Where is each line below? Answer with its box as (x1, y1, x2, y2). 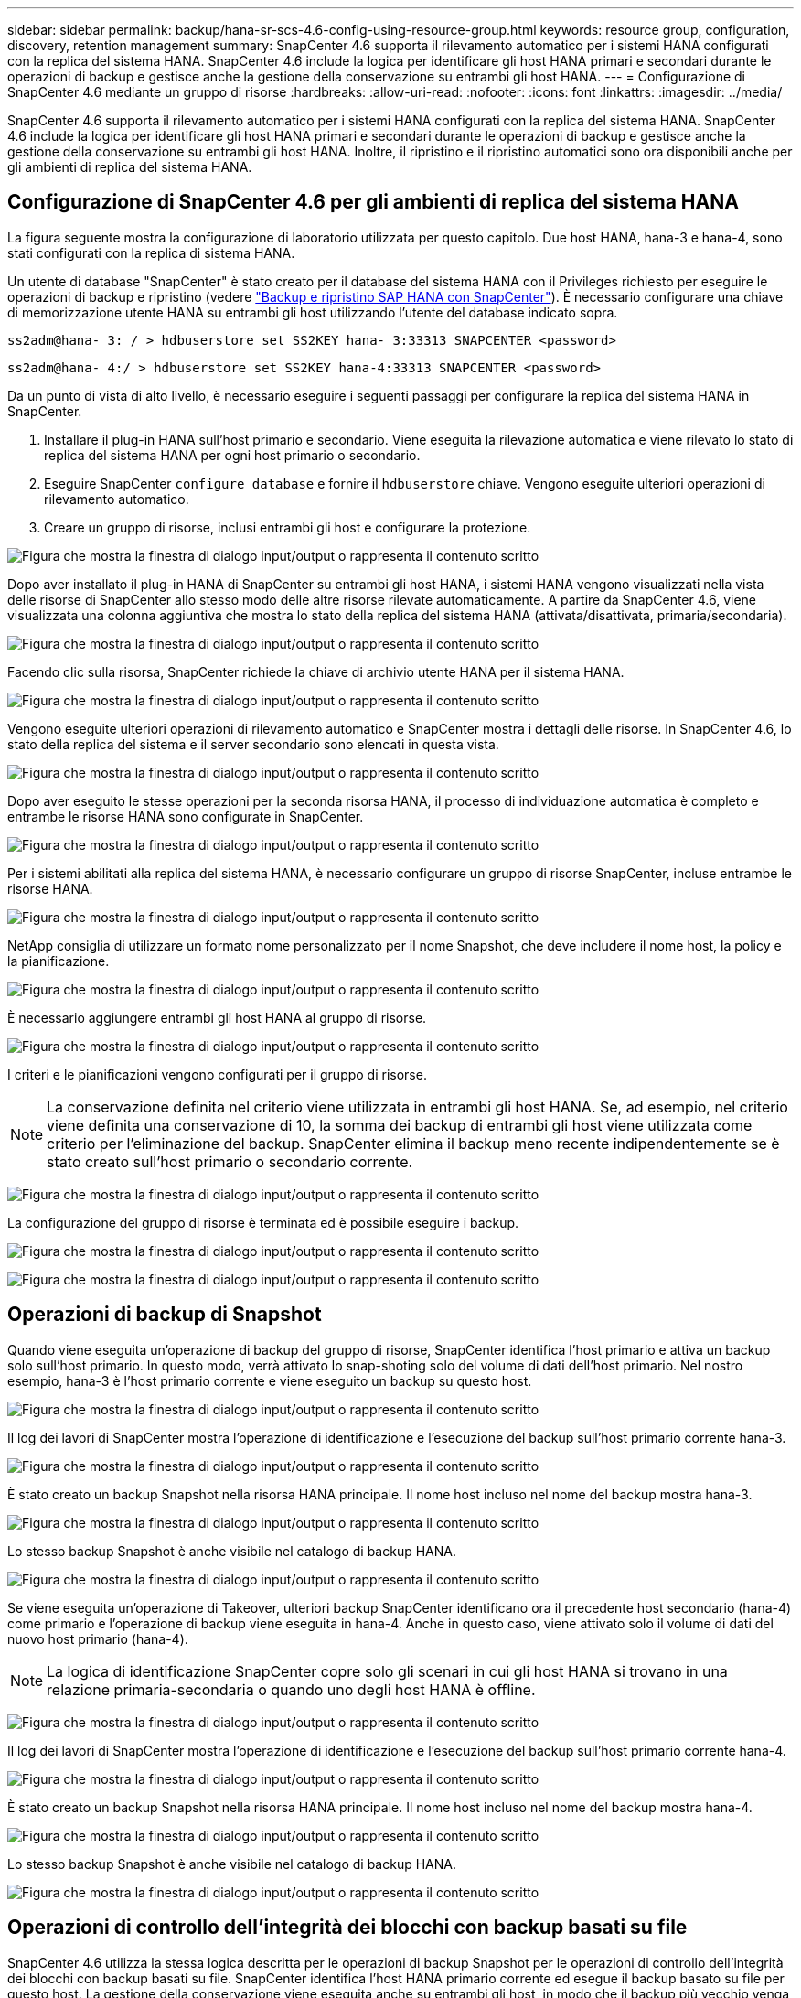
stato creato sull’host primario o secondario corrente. (47, 1152, 413, 1171)
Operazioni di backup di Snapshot (7, 1303, 322, 1327)
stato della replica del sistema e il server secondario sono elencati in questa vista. (7, 736, 499, 752)
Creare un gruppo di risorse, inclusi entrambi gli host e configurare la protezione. (44, 519, 531, 535)
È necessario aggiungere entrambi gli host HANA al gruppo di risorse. (7, 1009, 427, 1026)
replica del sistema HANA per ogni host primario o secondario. (44, 446, 421, 463)
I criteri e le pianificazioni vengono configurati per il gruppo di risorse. (7, 1066, 427, 1082)
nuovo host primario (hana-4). (7, 1630, 188, 1647)
